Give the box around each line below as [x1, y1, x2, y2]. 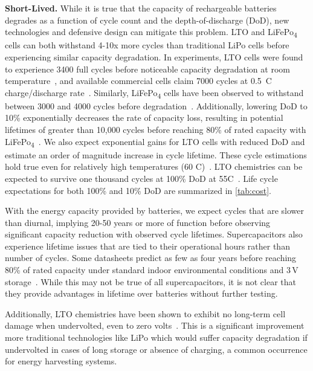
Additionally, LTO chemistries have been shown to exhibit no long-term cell [5, 307, 286, 320]
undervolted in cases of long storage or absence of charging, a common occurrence [5, 343, 308, 355]
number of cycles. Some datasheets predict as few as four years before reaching [5, 251, 297, 264]
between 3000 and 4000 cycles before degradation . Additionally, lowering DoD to [5, 99, 308, 112]
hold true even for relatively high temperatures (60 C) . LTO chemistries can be [5, 160, 303, 173]
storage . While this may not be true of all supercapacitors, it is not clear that [5, 275, 297, 288]
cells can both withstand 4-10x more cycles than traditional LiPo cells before [5, 39, 289, 51]
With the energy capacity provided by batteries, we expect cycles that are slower [5, 204, 305, 217]
